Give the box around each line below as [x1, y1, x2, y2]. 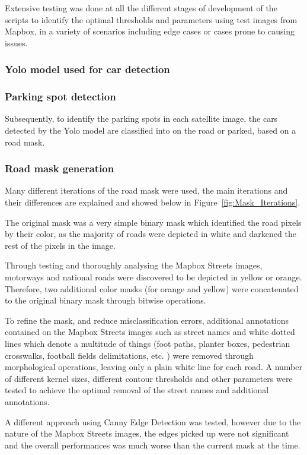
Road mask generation [5, 161, 114, 176]
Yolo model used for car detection [5, 62, 170, 77]
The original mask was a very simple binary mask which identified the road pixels [5, 216, 302, 228]
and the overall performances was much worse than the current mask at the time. [5, 438, 300, 451]
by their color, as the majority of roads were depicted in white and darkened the [5, 227, 296, 240]
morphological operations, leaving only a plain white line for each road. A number [5, 361, 302, 373]
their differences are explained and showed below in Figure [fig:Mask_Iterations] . [5, 196, 300, 208]
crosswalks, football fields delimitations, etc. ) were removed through [5, 349, 254, 361]
